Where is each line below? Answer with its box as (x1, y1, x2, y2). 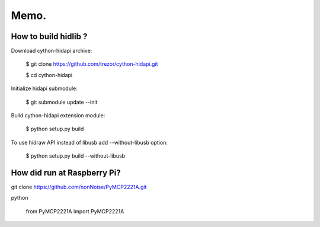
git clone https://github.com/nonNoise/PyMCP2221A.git (11, 184, 147, 191)
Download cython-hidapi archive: (11, 47, 92, 55)
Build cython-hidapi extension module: (11, 112, 105, 119)
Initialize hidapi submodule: (11, 85, 78, 92)
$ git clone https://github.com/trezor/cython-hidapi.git (25, 60, 158, 68)
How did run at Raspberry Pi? (11, 168, 121, 178)
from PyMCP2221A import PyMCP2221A (25, 207, 124, 215)
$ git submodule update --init (25, 98, 98, 105)
